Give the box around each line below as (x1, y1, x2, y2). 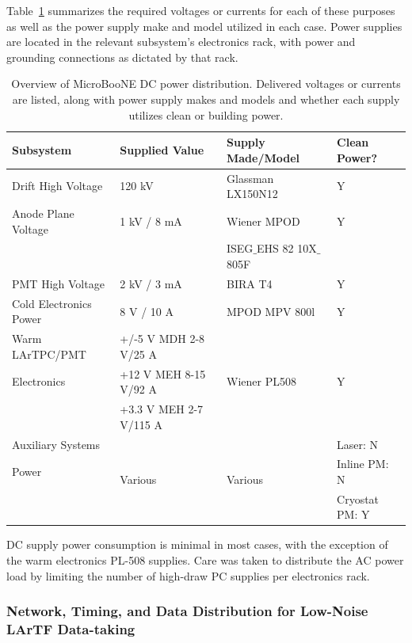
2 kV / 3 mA (120, 275, 182, 291)
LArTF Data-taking (6, 619, 135, 639)
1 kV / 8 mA (120, 212, 182, 229)
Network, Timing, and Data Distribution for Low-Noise (6, 601, 368, 621)
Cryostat (337, 490, 380, 507)
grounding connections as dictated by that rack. (6, 48, 238, 65)
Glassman (227, 169, 274, 186)
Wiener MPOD (227, 212, 300, 229)
